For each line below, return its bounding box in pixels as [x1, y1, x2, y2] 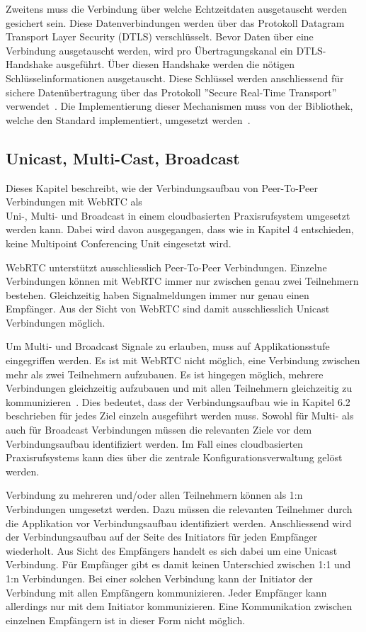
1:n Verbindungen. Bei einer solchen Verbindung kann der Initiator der [6, 570, 313, 585]
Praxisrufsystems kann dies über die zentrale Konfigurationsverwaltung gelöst [6, 450, 343, 465]
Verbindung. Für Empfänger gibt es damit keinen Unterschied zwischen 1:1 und [6, 557, 351, 572]
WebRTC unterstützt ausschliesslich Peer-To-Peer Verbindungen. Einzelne [6, 259, 327, 274]
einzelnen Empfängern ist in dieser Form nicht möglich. [6, 612, 246, 627]
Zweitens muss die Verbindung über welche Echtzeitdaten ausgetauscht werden [6, 1, 348, 16]
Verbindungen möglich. [6, 315, 105, 329]
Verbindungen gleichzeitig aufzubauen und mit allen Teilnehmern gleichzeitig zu [6, 380, 353, 395]
